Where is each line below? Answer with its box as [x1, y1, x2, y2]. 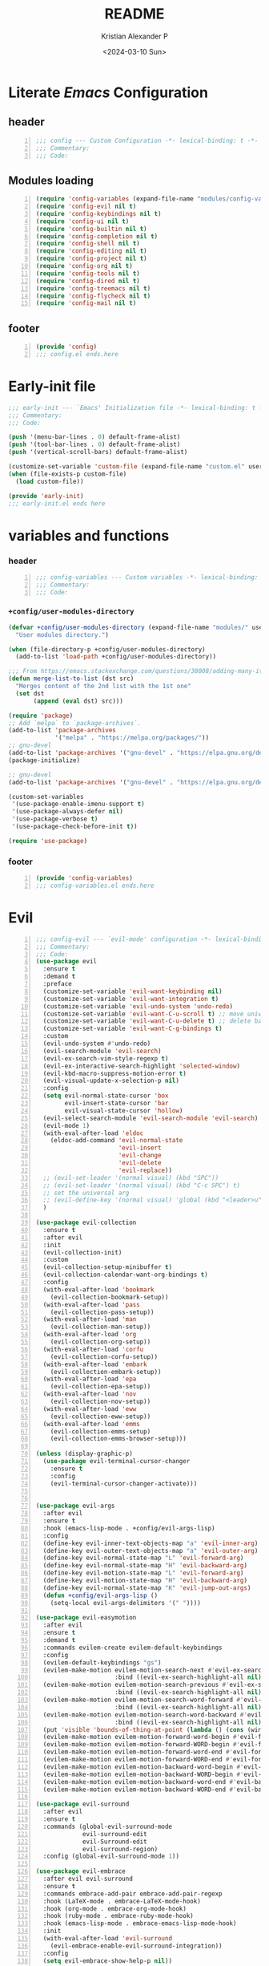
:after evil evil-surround [42, 1875, 134, 1883]
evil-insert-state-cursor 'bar [64, 1100, 169, 1108]
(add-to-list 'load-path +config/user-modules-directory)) [15, 653, 217, 661]
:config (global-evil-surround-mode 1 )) [42, 1852, 180, 1861]
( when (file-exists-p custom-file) [8, 470, 127, 478]
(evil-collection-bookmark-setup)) [50, 1293, 169, 1301]
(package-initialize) [8, 756, 81, 764]
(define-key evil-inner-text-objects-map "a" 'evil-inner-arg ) [42, 1539, 259, 1547]
